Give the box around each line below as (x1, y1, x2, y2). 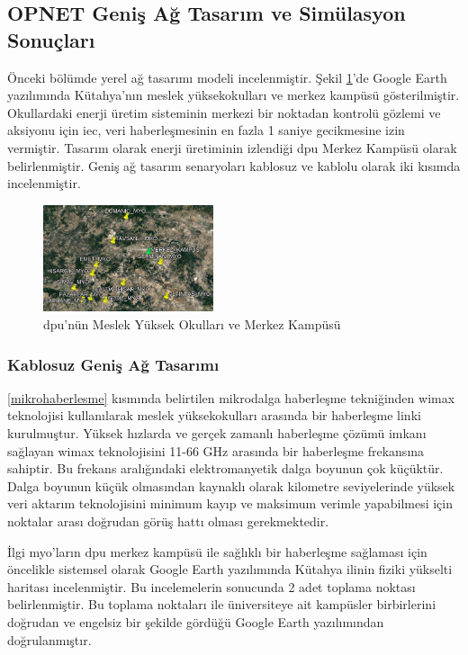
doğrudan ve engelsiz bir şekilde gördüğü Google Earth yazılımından (7, 612, 384, 631)
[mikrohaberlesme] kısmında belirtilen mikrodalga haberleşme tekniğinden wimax (7, 388, 455, 407)
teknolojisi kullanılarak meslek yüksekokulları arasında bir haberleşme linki (7, 406, 421, 425)
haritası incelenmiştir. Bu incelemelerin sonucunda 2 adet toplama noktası (7, 577, 416, 596)
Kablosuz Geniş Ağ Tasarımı (7, 353, 220, 375)
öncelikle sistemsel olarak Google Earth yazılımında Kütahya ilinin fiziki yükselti (7, 560, 453, 579)
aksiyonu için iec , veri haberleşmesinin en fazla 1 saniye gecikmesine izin (7, 121, 405, 139)
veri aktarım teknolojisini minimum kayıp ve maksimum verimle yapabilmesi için (7, 494, 454, 513)
